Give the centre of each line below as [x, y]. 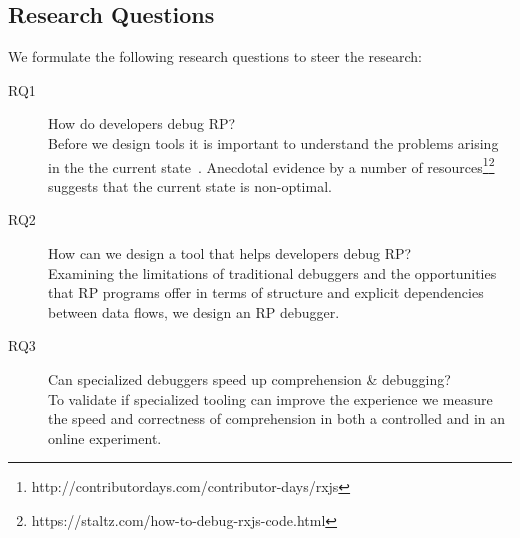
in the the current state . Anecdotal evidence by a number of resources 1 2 [271, 165]
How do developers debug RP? [142, 123]
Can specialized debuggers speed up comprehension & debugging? [249, 378]
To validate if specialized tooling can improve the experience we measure [270, 398]
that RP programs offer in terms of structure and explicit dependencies [266, 292]
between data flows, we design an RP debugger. [194, 311]
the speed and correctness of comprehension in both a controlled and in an [277, 418]
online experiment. [105, 437]
